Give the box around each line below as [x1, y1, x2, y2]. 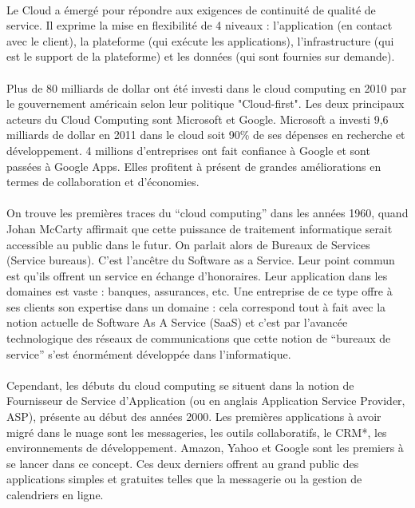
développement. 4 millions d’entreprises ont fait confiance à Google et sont [6, 141, 370, 158]
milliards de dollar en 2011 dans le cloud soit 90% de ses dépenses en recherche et [6, 126, 405, 143]
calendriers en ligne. [6, 486, 104, 502]
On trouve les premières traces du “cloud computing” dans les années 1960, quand [6, 204, 409, 221]
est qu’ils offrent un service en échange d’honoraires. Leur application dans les [6, 267, 388, 284]
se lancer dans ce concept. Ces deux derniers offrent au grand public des [6, 454, 359, 471]
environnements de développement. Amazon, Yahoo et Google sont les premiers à [6, 439, 404, 456]
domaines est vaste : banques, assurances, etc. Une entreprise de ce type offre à [6, 283, 393, 300]
